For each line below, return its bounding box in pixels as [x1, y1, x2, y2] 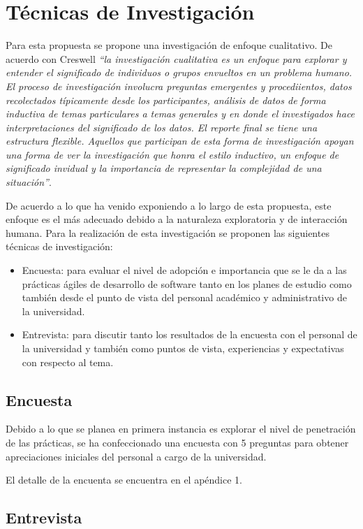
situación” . [6, 175, 52, 189]
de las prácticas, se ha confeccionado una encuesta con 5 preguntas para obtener [6, 435, 349, 449]
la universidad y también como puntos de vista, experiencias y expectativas [22, 341, 344, 355]
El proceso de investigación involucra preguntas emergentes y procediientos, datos [6, 78, 352, 93]
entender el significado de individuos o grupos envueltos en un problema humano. [6, 65, 353, 80]
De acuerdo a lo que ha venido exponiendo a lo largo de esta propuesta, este [6, 198, 332, 212]
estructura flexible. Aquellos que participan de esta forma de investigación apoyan [6, 133, 354, 148]
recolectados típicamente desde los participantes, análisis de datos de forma [6, 92, 326, 107]
